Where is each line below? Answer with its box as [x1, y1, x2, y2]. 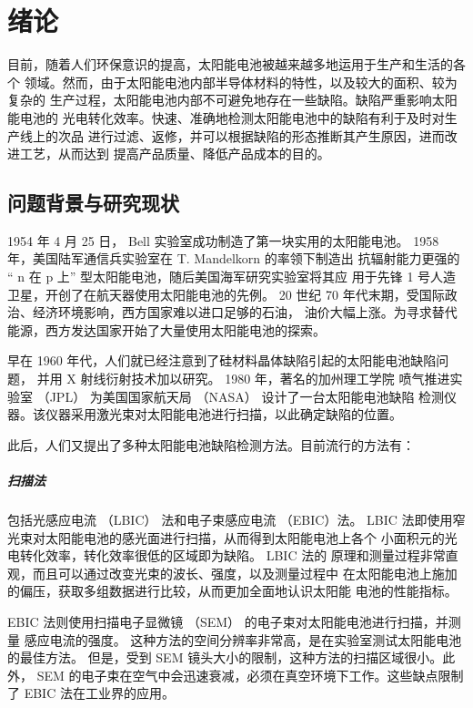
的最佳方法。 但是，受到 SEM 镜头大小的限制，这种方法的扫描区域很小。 [7, 648, 443, 667]
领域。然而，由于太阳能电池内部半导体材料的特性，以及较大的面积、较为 [24, 72, 458, 91]
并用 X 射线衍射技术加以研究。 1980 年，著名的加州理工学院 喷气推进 [36, 369, 450, 388]
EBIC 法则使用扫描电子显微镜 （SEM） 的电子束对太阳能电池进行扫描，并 [7, 611, 448, 631]
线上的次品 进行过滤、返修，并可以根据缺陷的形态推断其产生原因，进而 [19, 126, 445, 145]
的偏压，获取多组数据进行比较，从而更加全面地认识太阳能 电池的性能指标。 [7, 581, 458, 600]
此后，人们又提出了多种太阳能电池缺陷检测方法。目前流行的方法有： [7, 435, 415, 454]
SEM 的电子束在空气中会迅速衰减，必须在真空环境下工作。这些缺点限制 [36, 665, 464, 684]
